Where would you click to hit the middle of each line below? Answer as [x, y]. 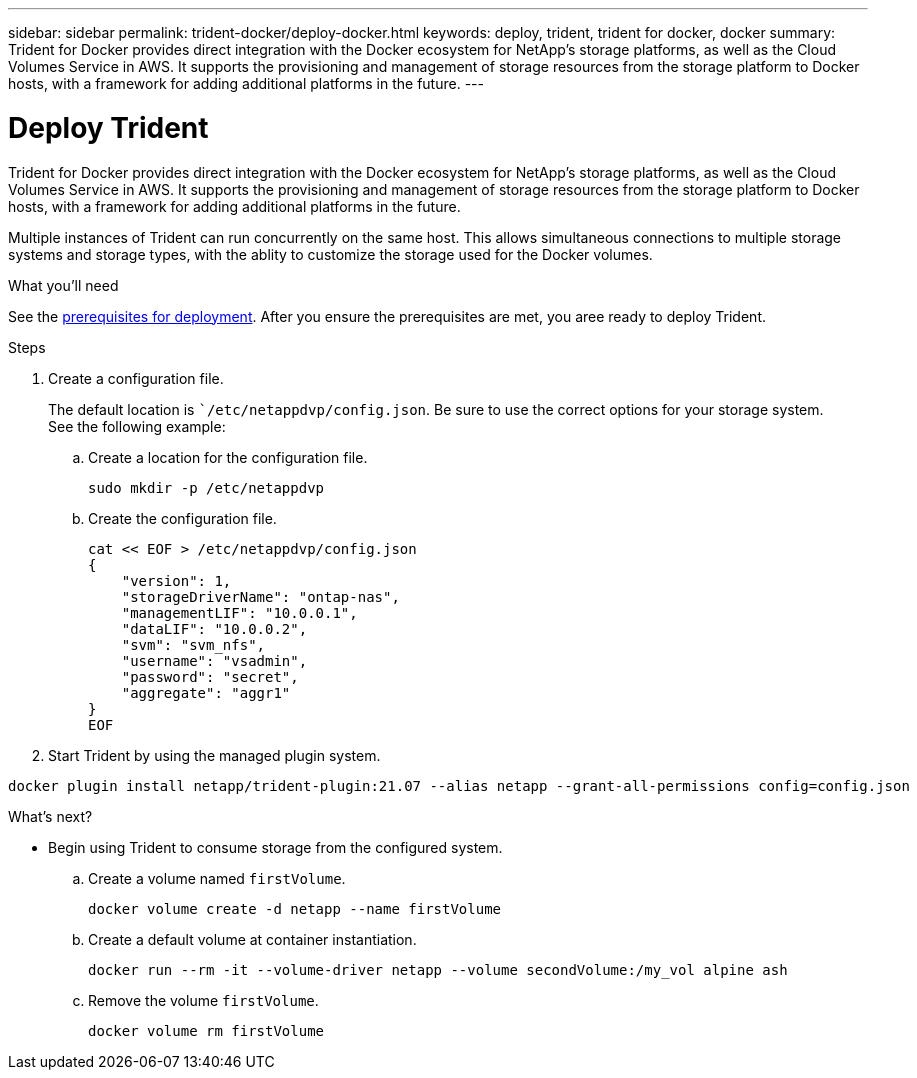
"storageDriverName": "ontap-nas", [260, 596]
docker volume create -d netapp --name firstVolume [295, 908]
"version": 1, [176, 580]
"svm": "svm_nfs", [193, 644]
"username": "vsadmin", [214, 660]
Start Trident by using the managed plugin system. [214, 755]
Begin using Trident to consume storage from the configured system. [275, 847]
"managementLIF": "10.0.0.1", [239, 612]
